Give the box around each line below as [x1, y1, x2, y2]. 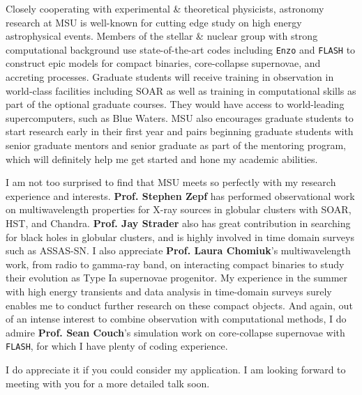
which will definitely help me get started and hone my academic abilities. [6, 151, 318, 166]
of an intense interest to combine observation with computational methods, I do [6, 311, 347, 326]
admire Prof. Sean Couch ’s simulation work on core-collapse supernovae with [6, 325, 345, 339]
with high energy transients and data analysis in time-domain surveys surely [6, 284, 332, 298]
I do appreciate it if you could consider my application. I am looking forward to [6, 362, 346, 376]
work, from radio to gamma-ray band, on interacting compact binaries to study [6, 256, 345, 271]
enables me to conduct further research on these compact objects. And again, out [6, 297, 353, 312]
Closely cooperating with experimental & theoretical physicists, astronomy [6, 1, 324, 15]
